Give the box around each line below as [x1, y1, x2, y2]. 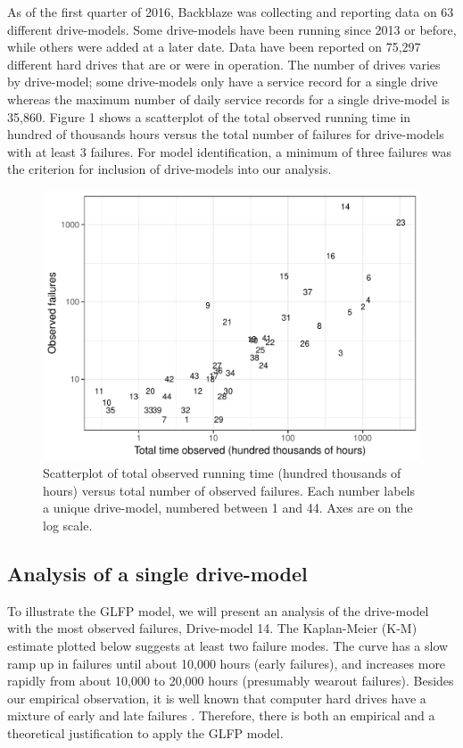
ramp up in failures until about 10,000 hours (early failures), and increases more [7, 653, 446, 672]
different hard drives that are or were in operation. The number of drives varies [7, 54, 441, 73]
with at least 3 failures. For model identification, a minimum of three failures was [7, 142, 452, 160]
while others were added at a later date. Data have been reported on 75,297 [7, 37, 421, 56]
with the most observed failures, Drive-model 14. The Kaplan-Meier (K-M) [7, 619, 418, 637]
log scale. [43, 515, 93, 534]
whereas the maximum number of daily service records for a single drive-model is [7, 89, 451, 108]
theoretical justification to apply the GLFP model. [7, 723, 284, 742]
